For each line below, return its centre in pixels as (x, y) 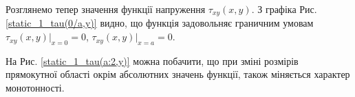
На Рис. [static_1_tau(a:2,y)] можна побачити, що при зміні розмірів (152, 60)
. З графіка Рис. (284, 9)
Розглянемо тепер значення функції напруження (106, 9)
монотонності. (35, 88)
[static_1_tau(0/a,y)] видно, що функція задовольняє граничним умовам (160, 23)
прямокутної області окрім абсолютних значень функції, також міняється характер (178, 74)
